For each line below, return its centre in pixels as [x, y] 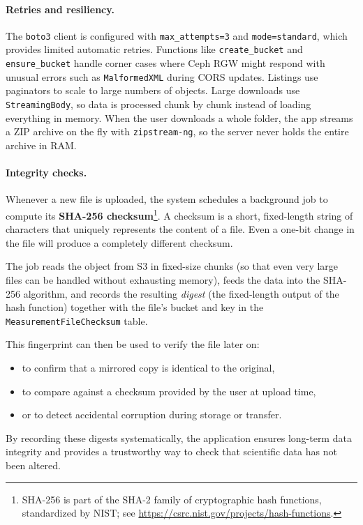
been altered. [33, 465]
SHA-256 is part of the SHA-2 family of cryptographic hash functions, [172, 499]
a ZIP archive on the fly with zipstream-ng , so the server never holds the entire [177, 131]
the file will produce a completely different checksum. [119, 242]
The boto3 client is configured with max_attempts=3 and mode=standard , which [177, 35]
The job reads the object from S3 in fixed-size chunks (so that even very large [172, 266]
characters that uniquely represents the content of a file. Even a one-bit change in [180, 229]
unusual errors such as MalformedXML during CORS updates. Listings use [162, 76]
